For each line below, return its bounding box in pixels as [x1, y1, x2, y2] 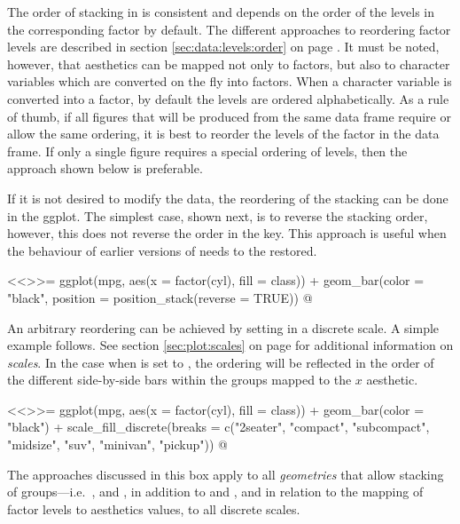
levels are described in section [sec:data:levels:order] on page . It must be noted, [7, 37, 440, 56]
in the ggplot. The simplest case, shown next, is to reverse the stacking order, [7, 206, 428, 225]
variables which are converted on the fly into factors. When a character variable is [7, 72, 452, 91]
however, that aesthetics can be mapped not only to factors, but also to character [7, 54, 450, 73]
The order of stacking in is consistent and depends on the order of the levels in [7, 3, 435, 20]
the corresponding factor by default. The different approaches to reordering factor [7, 20, 451, 38]
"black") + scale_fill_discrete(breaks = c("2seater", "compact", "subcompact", [7, 417, 430, 436]
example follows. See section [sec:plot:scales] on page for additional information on [7, 336, 454, 354]
